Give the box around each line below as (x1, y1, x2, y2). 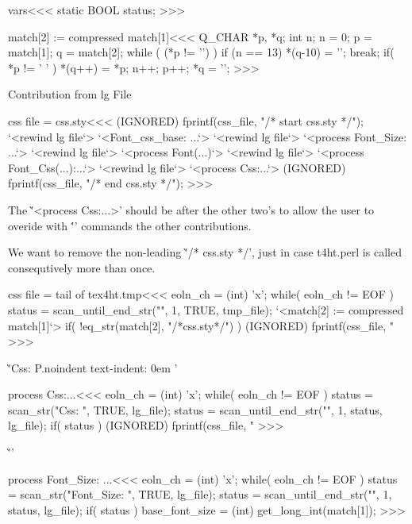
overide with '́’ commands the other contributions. (8, 217, 252, 233)
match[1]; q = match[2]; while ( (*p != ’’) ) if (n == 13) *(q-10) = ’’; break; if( (8, 44, 395, 60)
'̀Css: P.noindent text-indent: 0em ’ (8, 359, 178, 376)
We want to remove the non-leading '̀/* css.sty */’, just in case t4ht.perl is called (8, 244, 402, 260)
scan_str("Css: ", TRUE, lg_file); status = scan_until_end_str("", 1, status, (8, 401, 383, 418)
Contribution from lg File (8, 86, 132, 102)
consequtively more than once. (8, 259, 156, 275)
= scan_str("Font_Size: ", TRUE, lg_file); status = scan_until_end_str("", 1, (8, 486, 392, 503)
